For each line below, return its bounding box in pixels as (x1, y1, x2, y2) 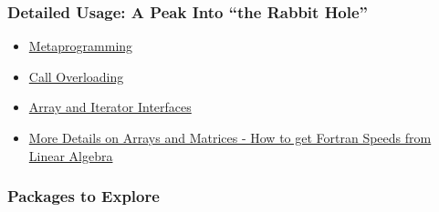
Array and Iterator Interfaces (28, 97, 192, 116)
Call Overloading (28, 66, 124, 86)
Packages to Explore (7, 185, 160, 207)
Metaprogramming (28, 36, 133, 56)
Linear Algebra (28, 146, 113, 165)
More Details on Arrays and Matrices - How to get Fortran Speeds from (28, 128, 432, 146)
